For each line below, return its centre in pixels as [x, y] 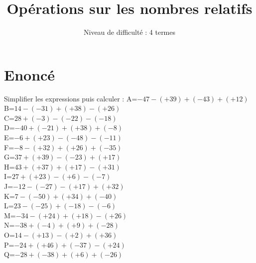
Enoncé [30, 74]
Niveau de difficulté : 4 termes [129, 32]
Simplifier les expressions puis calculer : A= [71, 98]
